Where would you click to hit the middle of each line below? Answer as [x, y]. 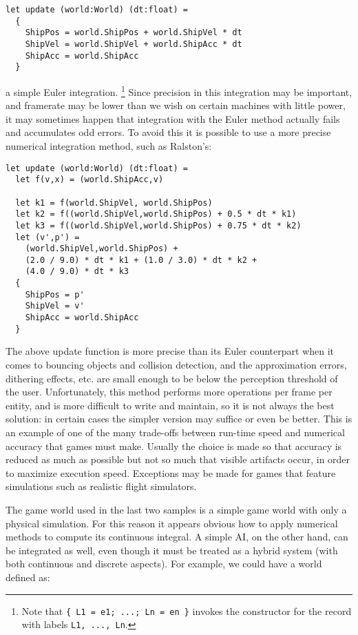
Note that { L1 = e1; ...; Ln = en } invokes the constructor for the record [187, 610]
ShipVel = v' [55, 306]
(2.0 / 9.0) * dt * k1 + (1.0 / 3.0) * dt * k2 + [141, 260]
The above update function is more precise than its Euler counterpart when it [170, 351]
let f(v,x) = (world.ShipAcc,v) [89, 180]
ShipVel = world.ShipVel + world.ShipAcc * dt [134, 44]
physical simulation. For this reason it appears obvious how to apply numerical [172, 523]
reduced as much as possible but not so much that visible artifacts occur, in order [178, 459]
